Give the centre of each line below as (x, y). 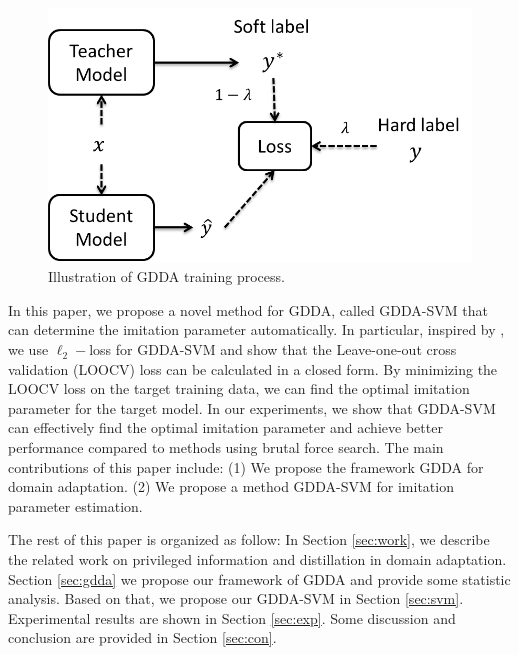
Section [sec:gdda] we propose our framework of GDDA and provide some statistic (259, 578)
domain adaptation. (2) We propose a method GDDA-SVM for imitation (231, 486)
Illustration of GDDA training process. (166, 276)
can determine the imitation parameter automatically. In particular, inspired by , (256, 329)
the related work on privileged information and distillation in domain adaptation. (257, 559)
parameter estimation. (75, 505)
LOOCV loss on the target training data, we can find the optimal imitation (239, 388)
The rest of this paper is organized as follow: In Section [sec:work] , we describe (249, 539)
